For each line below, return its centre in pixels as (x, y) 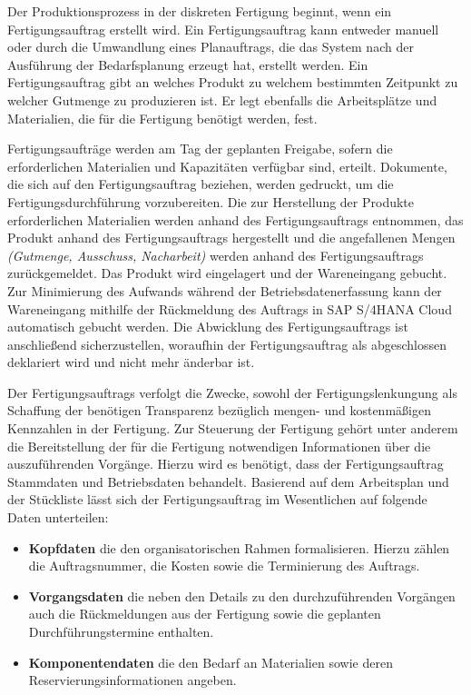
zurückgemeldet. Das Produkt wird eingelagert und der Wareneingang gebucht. (227, 273)
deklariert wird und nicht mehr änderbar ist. (131, 362)
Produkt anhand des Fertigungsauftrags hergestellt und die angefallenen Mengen (231, 238)
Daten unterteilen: (58, 517)
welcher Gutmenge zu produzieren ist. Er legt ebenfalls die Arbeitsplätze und (222, 99)
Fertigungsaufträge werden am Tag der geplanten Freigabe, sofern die (200, 149)
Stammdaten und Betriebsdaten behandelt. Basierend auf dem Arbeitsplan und (228, 481)
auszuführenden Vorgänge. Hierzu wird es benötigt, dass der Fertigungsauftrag (226, 464)
